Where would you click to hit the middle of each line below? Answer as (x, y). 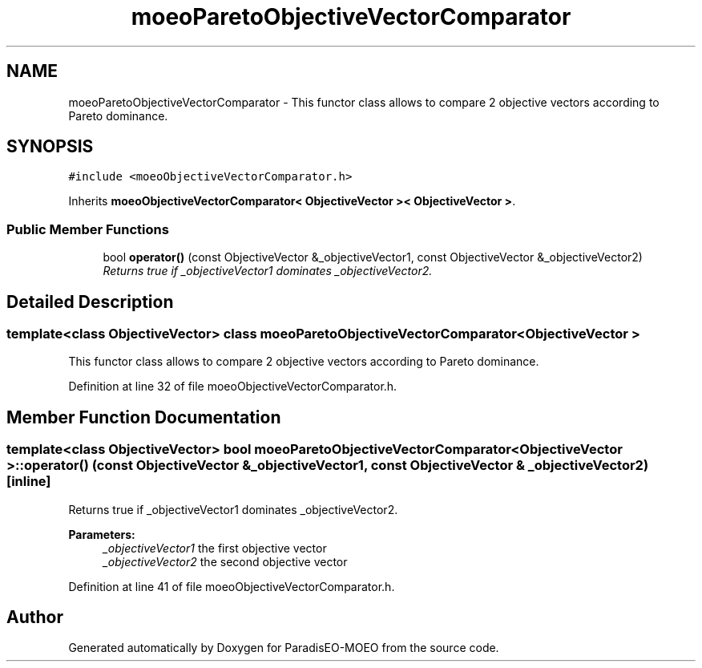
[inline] (29, 482)
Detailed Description (90, 302)
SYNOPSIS (50, 147)
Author (35, 617)
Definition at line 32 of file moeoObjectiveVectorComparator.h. (233, 387)
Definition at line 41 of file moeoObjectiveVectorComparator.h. (232, 586)
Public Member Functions (88, 229)
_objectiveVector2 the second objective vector (225, 561)
